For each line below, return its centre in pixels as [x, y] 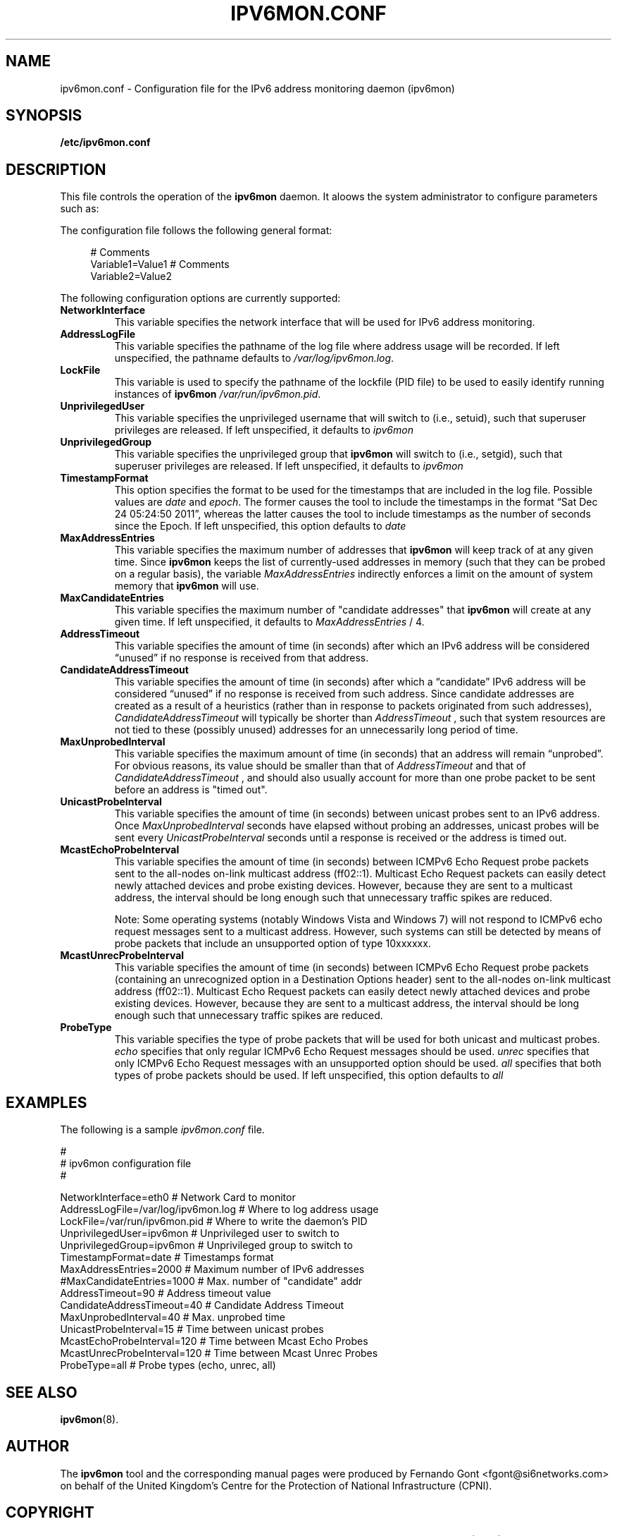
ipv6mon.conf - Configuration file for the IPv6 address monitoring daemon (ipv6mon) [257, 88]
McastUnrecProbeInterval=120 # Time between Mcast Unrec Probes [219, 1353]
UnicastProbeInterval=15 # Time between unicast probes [192, 1329]
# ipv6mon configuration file [126, 1164]
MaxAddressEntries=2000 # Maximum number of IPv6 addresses [212, 1269]
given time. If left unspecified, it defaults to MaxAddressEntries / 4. [269, 622]
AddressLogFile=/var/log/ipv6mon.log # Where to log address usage [219, 1209]
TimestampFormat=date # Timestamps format [167, 1257]
